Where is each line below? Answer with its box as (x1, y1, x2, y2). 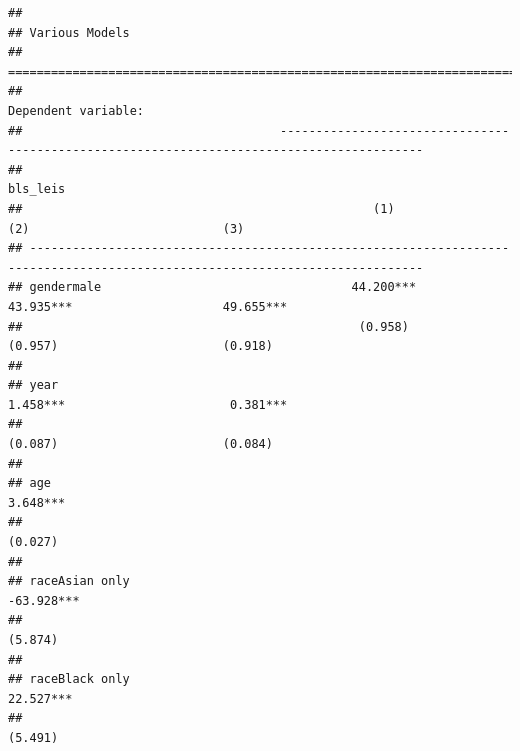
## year (8, 378, 59, 393)
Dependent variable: (8, 103, 145, 118)
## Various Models (8, 25, 130, 40)
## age (8, 476, 51, 491)
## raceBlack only (8, 672, 130, 687)
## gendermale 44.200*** (8, 280, 417, 295)
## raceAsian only (8, 574, 130, 589)
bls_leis (8, 182, 66, 197)
